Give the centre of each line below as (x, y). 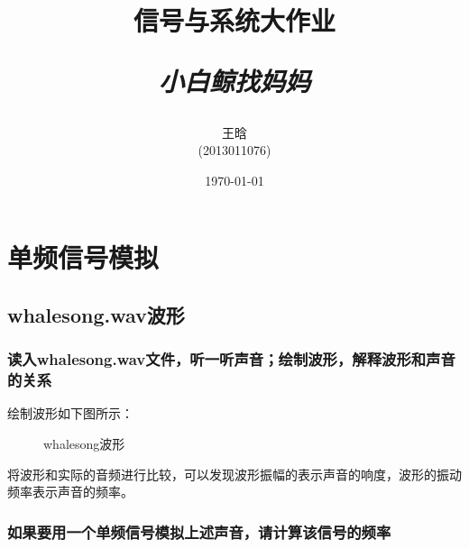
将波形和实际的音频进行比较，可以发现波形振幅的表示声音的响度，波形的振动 (234, 474)
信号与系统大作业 (234, 20)
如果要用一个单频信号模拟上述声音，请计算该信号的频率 (199, 531)
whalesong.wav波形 (96, 314)
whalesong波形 (84, 444)
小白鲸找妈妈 (234, 81)
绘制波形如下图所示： (70, 413)
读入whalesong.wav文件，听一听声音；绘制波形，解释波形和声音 (231, 359)
